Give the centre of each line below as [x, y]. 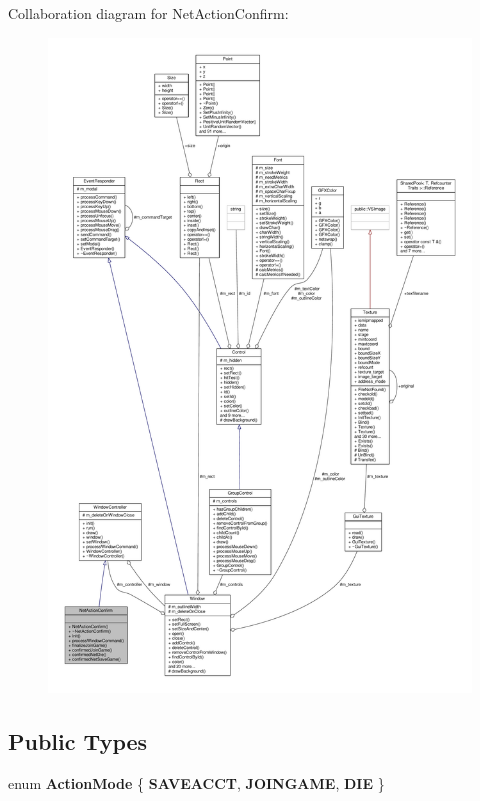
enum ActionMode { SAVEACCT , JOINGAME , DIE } [196, 783]
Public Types [78, 741]
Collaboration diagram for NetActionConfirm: [148, 13]
